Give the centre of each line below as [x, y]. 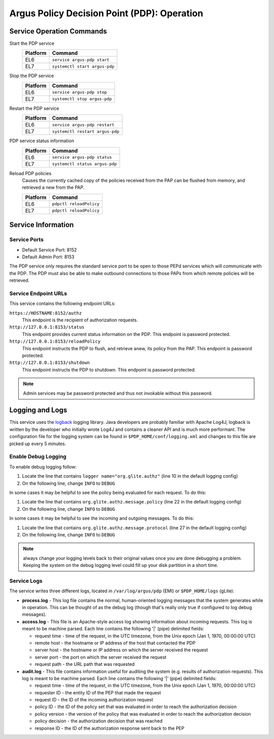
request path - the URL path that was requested [85, 664]
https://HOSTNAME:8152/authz [46, 313]
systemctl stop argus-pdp [82, 99]
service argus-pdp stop [79, 92]
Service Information [42, 225]
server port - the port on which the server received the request [101, 657]
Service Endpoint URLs [38, 293]
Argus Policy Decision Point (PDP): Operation [106, 13]
